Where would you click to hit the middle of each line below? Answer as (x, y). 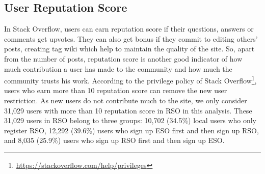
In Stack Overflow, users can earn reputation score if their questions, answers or (129, 29)
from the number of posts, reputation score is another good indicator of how (123, 58)
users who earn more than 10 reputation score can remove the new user (116, 90)
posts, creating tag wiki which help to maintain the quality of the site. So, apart (129, 49)
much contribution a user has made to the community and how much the (118, 68)
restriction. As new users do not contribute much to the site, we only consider (126, 100)
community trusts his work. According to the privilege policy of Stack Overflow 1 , (130, 80)
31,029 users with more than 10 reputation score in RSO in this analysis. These (128, 110)
